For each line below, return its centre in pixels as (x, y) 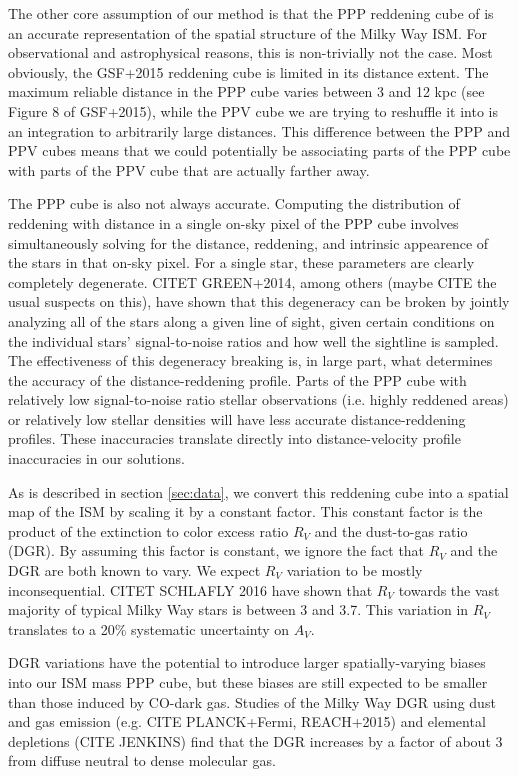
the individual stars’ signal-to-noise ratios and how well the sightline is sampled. (253, 340)
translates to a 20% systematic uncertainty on (149, 628)
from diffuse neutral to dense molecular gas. (142, 760)
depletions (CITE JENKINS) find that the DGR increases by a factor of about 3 (255, 740)
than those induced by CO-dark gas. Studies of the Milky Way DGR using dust (252, 701)
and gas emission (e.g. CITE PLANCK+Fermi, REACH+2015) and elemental (247, 721)
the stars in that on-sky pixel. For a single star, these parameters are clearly (241, 262)
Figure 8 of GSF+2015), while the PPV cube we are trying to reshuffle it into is (253, 110)
